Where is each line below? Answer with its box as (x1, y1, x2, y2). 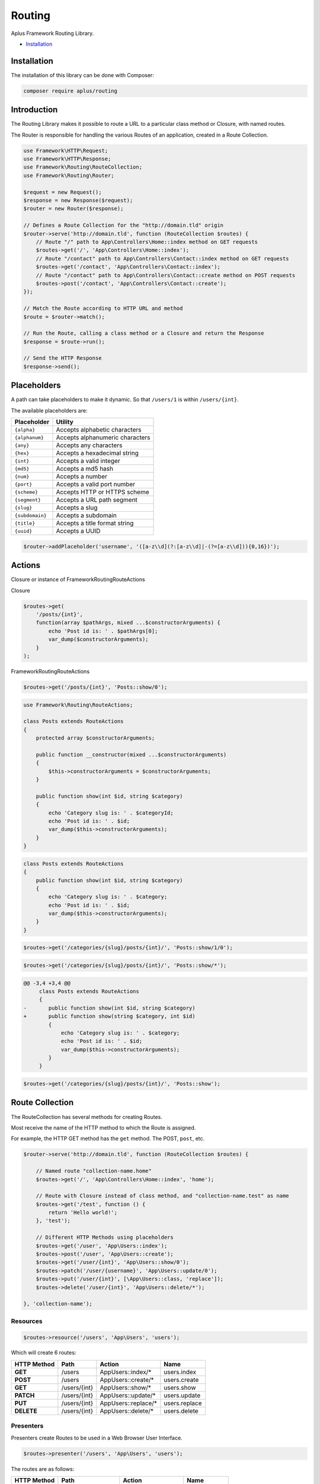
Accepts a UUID (56, 527, 101, 535)
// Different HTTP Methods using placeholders (36, 1234, 174, 1241)
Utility (56, 418, 73, 426)
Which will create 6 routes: (11, 1349, 76, 1356)
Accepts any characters (56, 441, 123, 449)
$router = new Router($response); (23, 205, 124, 212)
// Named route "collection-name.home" (36, 1168, 152, 1175)
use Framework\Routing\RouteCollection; (23, 164, 142, 170)
